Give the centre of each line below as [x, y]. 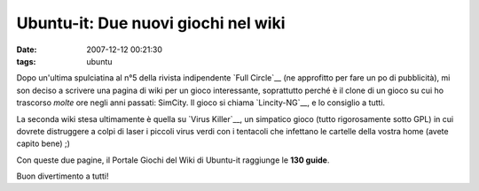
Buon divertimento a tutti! [63, 176]
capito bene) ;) [43, 144]
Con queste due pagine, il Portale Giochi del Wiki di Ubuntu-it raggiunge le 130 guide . [173, 160]
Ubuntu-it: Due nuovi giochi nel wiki [151, 23]
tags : [26, 61]
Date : [27, 50]
